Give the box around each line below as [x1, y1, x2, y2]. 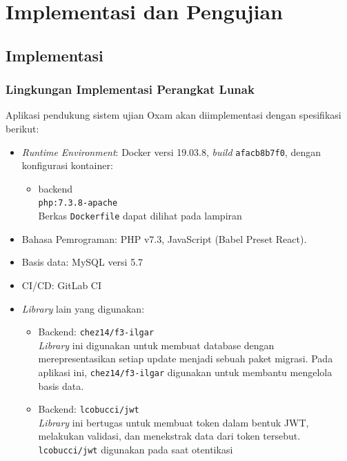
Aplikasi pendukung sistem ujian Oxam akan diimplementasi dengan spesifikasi [6, 108, 341, 122]
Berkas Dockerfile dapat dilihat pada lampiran [38, 208, 242, 223]
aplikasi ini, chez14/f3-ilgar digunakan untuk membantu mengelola [38, 364, 333, 379]
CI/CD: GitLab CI [21, 277, 102, 292]
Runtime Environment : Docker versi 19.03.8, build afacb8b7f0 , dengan [21, 144, 321, 159]
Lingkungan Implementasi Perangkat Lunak [6, 81, 255, 98]
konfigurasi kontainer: [21, 158, 113, 173]
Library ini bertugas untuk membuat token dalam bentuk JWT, [38, 415, 309, 429]
